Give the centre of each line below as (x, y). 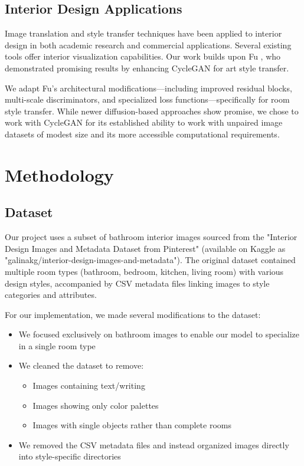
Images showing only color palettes (96, 405)
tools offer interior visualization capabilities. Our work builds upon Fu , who (143, 56)
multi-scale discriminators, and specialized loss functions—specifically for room (147, 99)
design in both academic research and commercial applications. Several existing (148, 45)
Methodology (59, 174)
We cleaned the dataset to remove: (81, 365)
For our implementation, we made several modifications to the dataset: (133, 314)
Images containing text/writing (89, 385)
